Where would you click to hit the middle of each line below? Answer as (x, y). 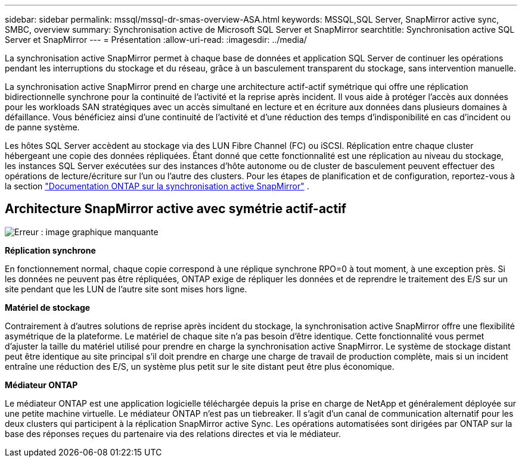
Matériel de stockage (48, 307)
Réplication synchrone (50, 250)
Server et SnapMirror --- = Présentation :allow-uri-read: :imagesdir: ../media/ (156, 40)
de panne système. (42, 127)
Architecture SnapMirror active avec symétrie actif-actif (176, 209)
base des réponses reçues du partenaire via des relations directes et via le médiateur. (173, 433)
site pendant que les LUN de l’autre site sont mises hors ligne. (126, 289)
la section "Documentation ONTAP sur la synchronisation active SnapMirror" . (157, 186)
